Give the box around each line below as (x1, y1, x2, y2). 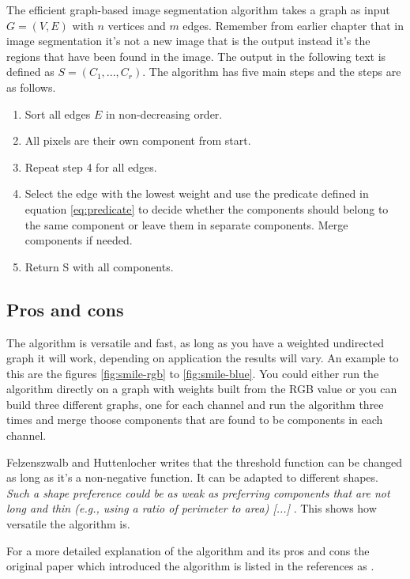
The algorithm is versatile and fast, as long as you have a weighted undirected (6, 334, 385, 350)
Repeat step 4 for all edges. (24, 158, 157, 175)
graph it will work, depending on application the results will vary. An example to (6, 350, 399, 366)
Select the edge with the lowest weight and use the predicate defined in (24, 185, 369, 202)
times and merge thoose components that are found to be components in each (6, 411, 383, 428)
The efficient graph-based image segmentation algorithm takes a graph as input (6, 2, 390, 17)
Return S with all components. (24, 258, 174, 274)
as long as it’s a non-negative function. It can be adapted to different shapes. (6, 469, 378, 486)
